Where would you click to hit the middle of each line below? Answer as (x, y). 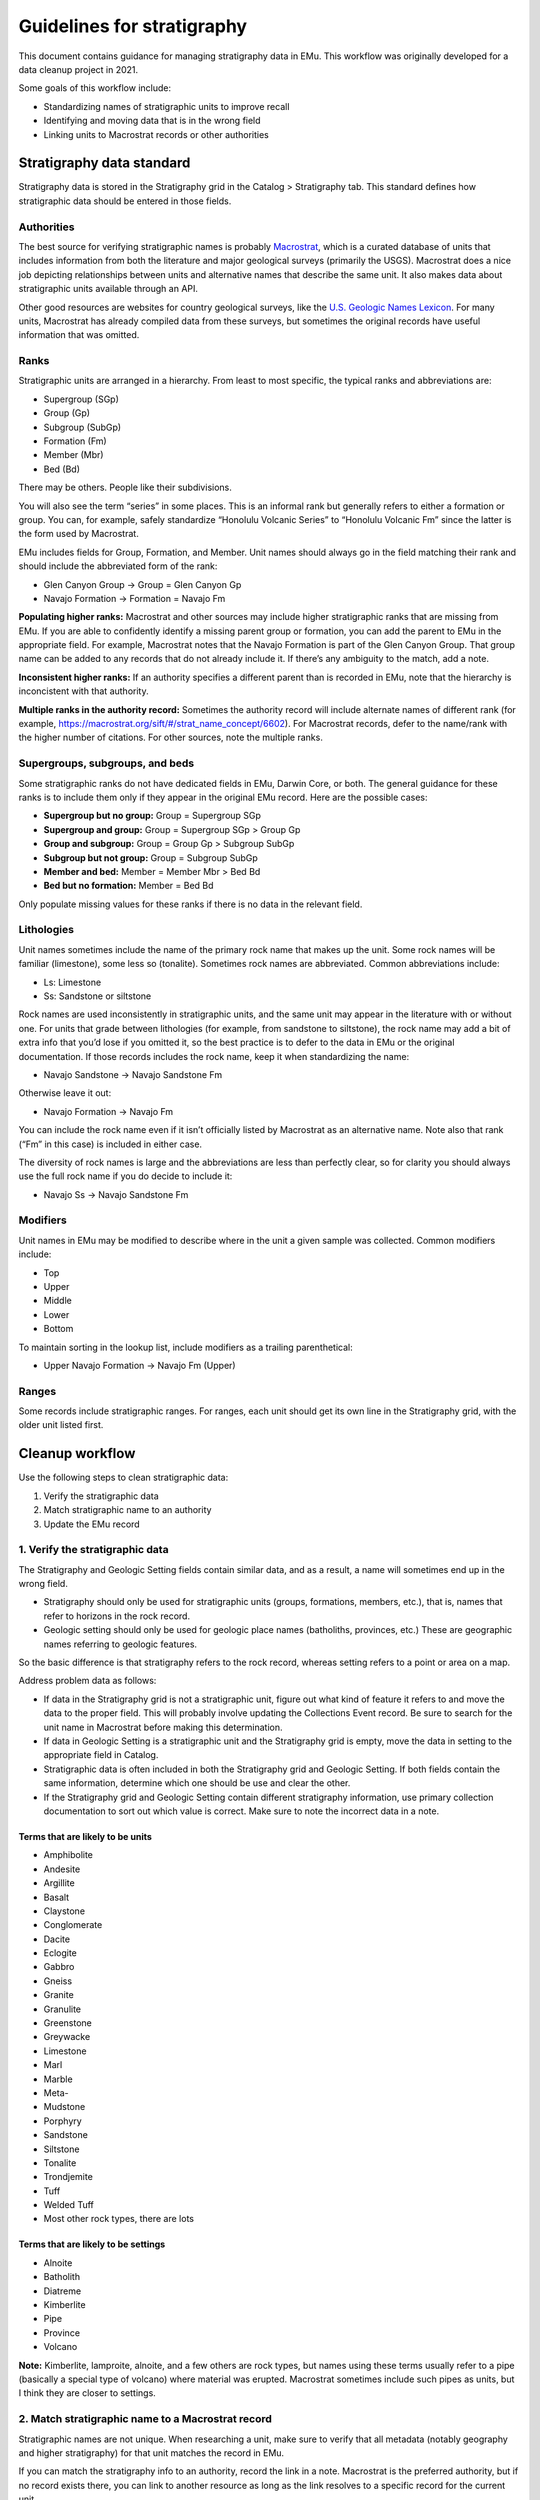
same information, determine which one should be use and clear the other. (197, 1783)
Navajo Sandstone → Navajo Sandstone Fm (133, 1074)
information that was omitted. (79, 335)
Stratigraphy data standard (104, 163)
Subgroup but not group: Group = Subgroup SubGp (151, 857)
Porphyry (62, 2121)
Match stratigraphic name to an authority (127, 1510)
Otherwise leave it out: (65, 1093)
